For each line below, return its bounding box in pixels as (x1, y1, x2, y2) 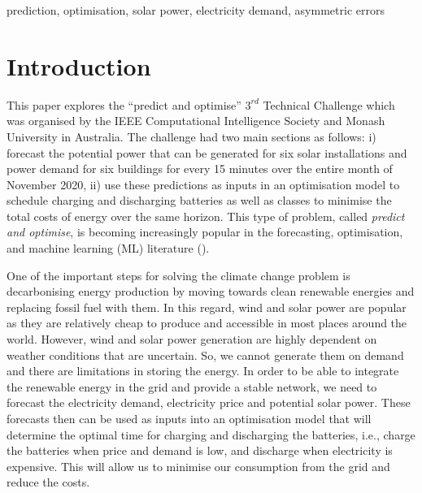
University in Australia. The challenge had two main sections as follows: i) (7, 128, 376, 145)
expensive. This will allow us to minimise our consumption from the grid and (7, 457, 390, 474)
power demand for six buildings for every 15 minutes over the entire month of (7, 160, 393, 177)
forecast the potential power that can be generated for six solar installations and (7, 144, 407, 161)
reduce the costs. (7, 474, 90, 491)
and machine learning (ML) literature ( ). (7, 240, 210, 257)
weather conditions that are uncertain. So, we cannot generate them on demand (7, 346, 404, 363)
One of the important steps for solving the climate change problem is (7, 266, 350, 283)
